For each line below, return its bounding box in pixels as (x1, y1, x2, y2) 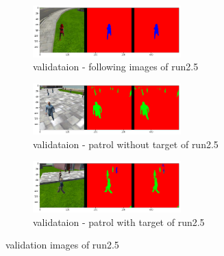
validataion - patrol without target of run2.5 (33, 137, 219, 151)
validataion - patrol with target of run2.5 (33, 214, 205, 229)
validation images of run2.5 (5, 238, 119, 252)
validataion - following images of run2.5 (33, 59, 199, 74)
